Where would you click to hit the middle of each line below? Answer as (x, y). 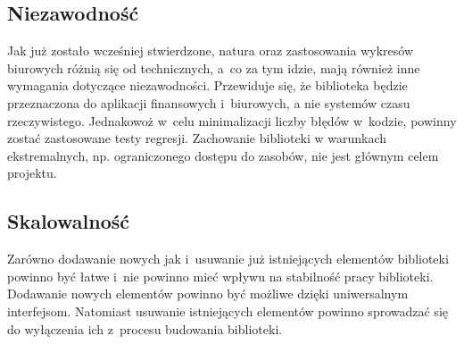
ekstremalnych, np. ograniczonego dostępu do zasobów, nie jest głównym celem (223, 155)
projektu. (32, 173)
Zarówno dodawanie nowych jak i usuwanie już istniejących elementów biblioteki (228, 259)
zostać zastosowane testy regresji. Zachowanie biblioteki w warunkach (197, 138)
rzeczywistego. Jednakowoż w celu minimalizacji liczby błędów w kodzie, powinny (232, 120)
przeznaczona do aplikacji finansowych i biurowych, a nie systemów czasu (209, 102)
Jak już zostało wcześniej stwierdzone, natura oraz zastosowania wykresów (210, 50)
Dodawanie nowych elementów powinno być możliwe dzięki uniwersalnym (208, 294)
